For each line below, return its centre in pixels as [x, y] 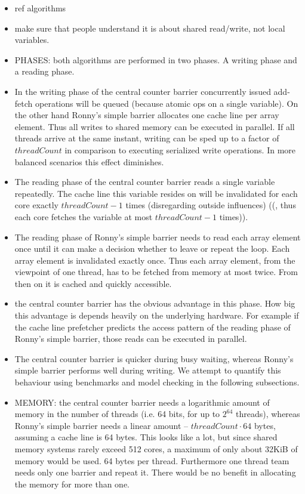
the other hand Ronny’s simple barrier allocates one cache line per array [147, 115]
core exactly [36, 205]
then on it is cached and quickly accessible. [93, 283]
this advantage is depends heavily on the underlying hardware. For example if [157, 315]
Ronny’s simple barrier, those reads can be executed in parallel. [131, 339]
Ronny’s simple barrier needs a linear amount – [101, 425]
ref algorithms [40, 8]
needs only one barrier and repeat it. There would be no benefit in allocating [155, 472]
